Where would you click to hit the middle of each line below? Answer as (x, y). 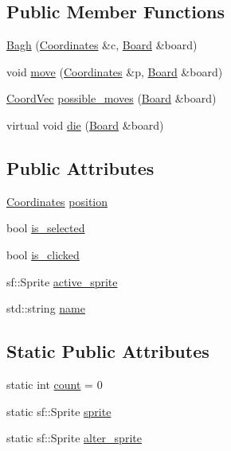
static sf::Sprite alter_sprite (74, 438)
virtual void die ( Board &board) (85, 124)
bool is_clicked (43, 254)
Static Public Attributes (108, 351)
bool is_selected (46, 228)
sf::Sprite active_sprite (62, 281)
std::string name (46, 308)
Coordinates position (57, 201)
